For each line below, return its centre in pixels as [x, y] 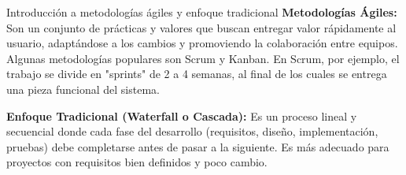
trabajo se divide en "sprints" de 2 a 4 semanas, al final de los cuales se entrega [197, 74]
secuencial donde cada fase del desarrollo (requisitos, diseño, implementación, [192, 131]
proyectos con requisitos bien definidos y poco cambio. [137, 162]
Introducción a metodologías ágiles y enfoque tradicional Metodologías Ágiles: [202, 12]
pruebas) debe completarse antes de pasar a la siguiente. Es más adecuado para [198, 146]
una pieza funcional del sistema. [83, 89]
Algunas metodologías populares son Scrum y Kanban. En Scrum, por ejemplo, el [203, 58]
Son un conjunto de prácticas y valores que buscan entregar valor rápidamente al [201, 27]
